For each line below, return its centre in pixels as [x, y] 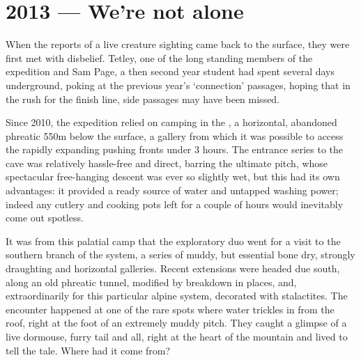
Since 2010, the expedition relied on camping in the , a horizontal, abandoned [171, 122]
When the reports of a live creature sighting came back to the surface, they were [178, 44]
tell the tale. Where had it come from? [88, 350]
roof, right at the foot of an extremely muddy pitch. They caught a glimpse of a [176, 323]
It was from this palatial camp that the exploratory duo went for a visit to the [173, 241]
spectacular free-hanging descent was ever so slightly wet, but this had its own [173, 177]
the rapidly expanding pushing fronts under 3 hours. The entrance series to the [175, 149]
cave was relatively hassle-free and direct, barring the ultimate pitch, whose [167, 163]
